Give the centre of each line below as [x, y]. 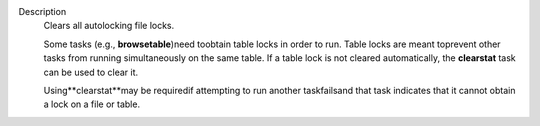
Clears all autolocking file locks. [109, 26]
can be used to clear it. [91, 72]
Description [42, 11]
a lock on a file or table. [91, 104]
